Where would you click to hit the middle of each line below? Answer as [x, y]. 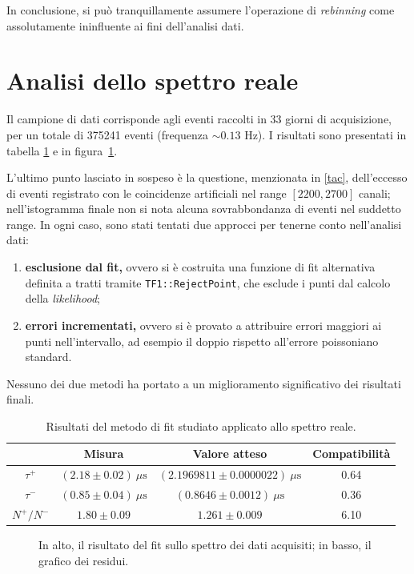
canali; [375, 193]
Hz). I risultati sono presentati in [326, 134]
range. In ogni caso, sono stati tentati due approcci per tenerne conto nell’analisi [204, 224]
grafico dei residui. [84, 560]
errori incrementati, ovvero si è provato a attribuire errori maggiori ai [203, 325]
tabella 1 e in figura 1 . [62, 150]
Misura [104, 454]
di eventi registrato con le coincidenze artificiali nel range [147, 193]
